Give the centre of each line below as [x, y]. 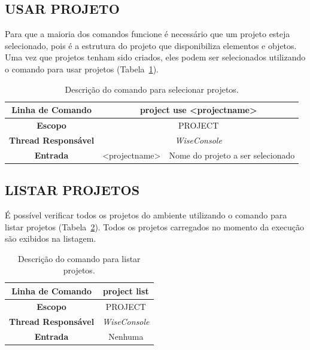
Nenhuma [126, 336]
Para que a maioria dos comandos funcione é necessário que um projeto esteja [148, 34]
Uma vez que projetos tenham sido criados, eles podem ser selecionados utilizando [155, 57]
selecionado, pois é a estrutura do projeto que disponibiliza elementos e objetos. [151, 45]
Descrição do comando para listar [79, 258]
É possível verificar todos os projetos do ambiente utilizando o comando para [146, 215]
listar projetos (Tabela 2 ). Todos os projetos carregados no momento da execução [154, 226]
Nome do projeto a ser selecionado [232, 155]
